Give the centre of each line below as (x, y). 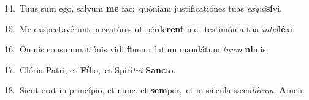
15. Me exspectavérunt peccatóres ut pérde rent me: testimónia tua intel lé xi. (150, 28)
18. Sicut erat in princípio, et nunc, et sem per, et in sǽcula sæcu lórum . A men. (154, 90)
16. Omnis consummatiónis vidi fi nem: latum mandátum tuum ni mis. (136, 49)
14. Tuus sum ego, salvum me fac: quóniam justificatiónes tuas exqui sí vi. (143, 8)
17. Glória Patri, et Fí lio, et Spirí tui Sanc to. (90, 69)
